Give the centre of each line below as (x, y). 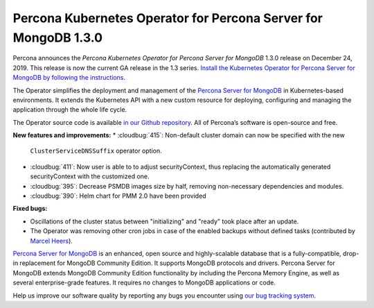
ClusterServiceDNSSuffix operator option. (96, 151)
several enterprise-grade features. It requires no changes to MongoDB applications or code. (144, 283)
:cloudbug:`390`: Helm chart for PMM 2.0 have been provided (118, 196)
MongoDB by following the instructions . (69, 78)
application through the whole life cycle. (70, 110)
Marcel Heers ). (51, 241)
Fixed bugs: (30, 209)
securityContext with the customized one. (90, 176)
